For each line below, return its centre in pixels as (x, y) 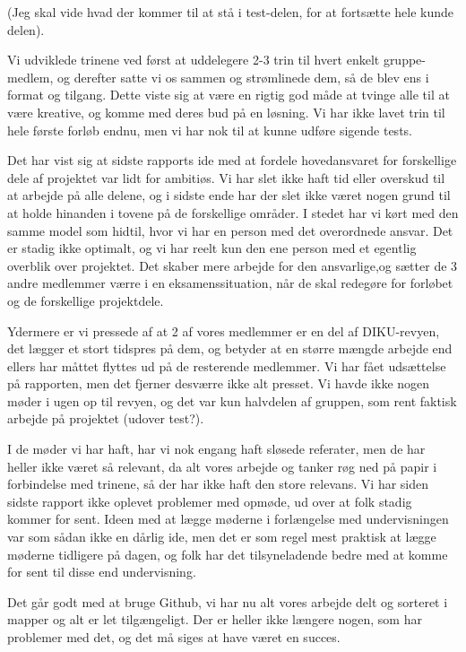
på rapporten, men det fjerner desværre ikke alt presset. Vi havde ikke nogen (219, 383)
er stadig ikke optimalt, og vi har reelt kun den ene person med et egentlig (212, 248)
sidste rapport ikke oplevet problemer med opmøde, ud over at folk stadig (210, 501)
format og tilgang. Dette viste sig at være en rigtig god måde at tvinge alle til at (229, 95)
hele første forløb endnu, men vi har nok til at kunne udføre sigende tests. (210, 130)
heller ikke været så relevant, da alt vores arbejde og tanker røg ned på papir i (222, 466)
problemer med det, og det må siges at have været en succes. (174, 637)
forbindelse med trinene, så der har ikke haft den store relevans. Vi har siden (218, 484)
